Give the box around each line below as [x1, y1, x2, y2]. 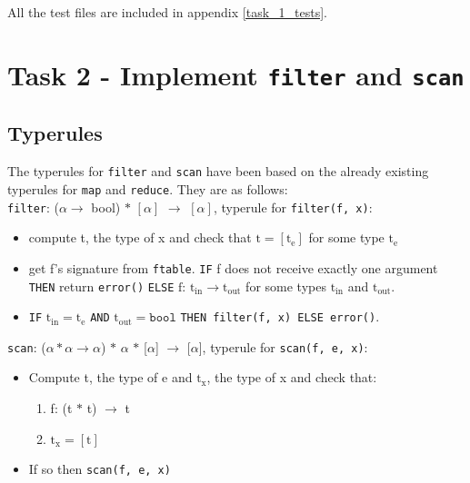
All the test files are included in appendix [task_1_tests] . [7, 3, 328, 21]
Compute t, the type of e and [28, 368, 193, 387]
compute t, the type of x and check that [28, 228, 252, 247]
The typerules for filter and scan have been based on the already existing [7, 162, 429, 181]
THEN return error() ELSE [28, 276, 175, 295]
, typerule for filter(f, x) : [213, 197, 373, 216]
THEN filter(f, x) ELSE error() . [180, 307, 380, 326]
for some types [245, 276, 326, 295]
